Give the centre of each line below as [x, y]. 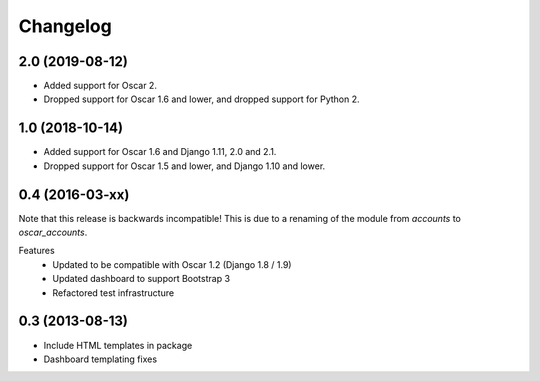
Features [36, 251]
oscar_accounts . [53, 232]
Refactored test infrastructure [113, 292]
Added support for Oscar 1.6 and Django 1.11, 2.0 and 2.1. [160, 152]
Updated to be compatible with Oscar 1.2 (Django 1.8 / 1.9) [172, 264]
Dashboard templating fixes [100, 359]
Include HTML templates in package [118, 345]
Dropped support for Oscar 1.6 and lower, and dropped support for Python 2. [201, 99]
